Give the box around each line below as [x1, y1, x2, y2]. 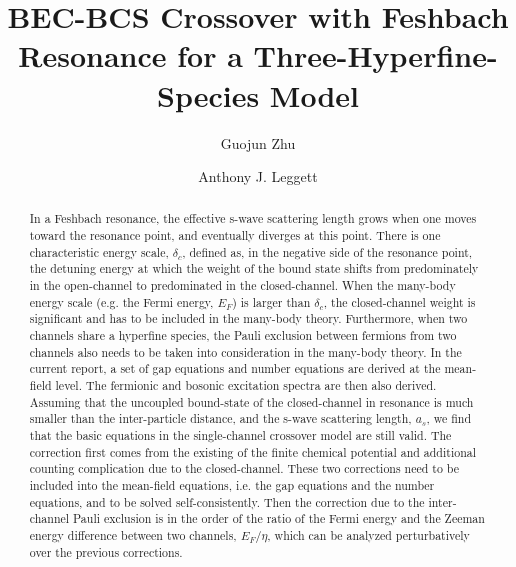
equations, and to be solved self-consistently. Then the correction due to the [29, 493, 425, 510]
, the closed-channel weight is [323, 293, 476, 310]
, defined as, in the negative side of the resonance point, [182, 243, 473, 260]
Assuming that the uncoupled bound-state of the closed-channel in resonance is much [29, 393, 474, 410]
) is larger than [232, 293, 311, 310]
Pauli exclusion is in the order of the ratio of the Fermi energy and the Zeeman [73, 510, 485, 527]
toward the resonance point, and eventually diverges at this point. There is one [29, 227, 441, 244]
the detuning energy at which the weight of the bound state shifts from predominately [29, 260, 479, 277]
